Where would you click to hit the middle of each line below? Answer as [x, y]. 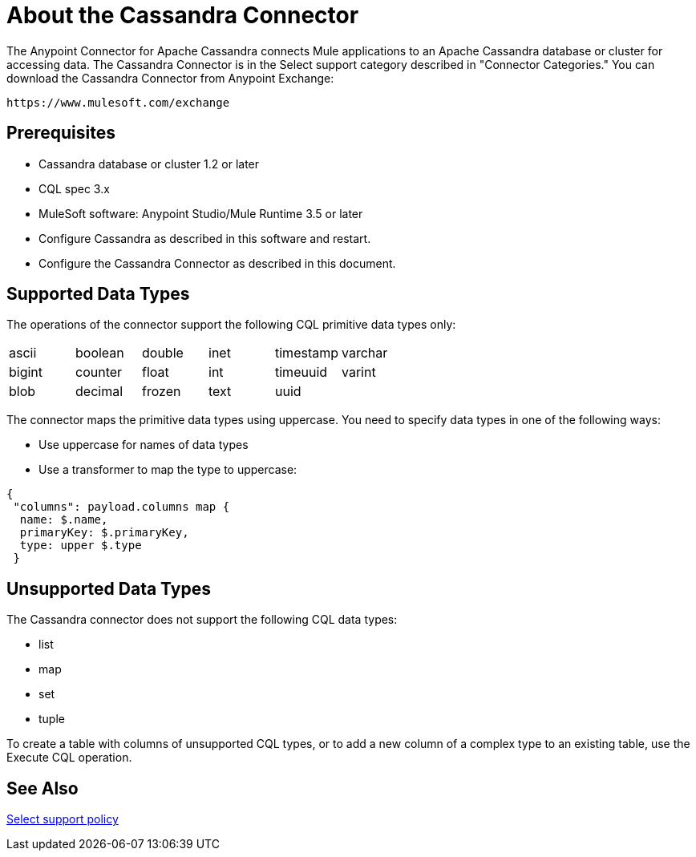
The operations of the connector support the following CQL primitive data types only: [231, 325]
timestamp [307, 353]
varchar [365, 353]
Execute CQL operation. [69, 758]
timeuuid [301, 372]
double [163, 353]
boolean [100, 353]
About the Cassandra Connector [183, 15]
